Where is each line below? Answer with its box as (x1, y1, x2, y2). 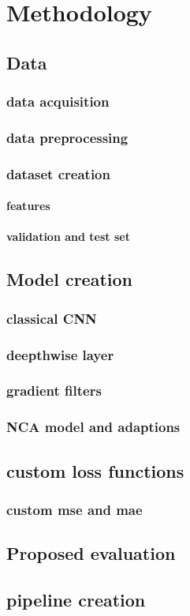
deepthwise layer (6, 344, 114, 364)
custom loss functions (6, 458, 184, 483)
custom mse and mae (6, 499, 143, 519)
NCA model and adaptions (6, 417, 181, 437)
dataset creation (6, 163, 110, 183)
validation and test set (6, 228, 130, 245)
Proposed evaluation (6, 541, 176, 565)
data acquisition (6, 92, 110, 111)
